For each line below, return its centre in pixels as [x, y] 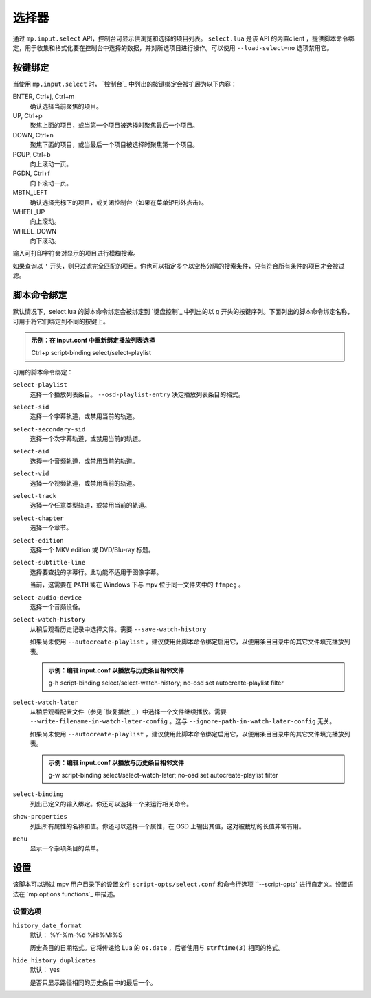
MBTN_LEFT [30, 193]
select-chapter [38, 518]
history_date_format [47, 925]
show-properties [40, 817]
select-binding [38, 794]
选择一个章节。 [51, 528]
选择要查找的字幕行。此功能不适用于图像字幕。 [96, 572]
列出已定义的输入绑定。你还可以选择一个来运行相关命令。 [111, 804]
